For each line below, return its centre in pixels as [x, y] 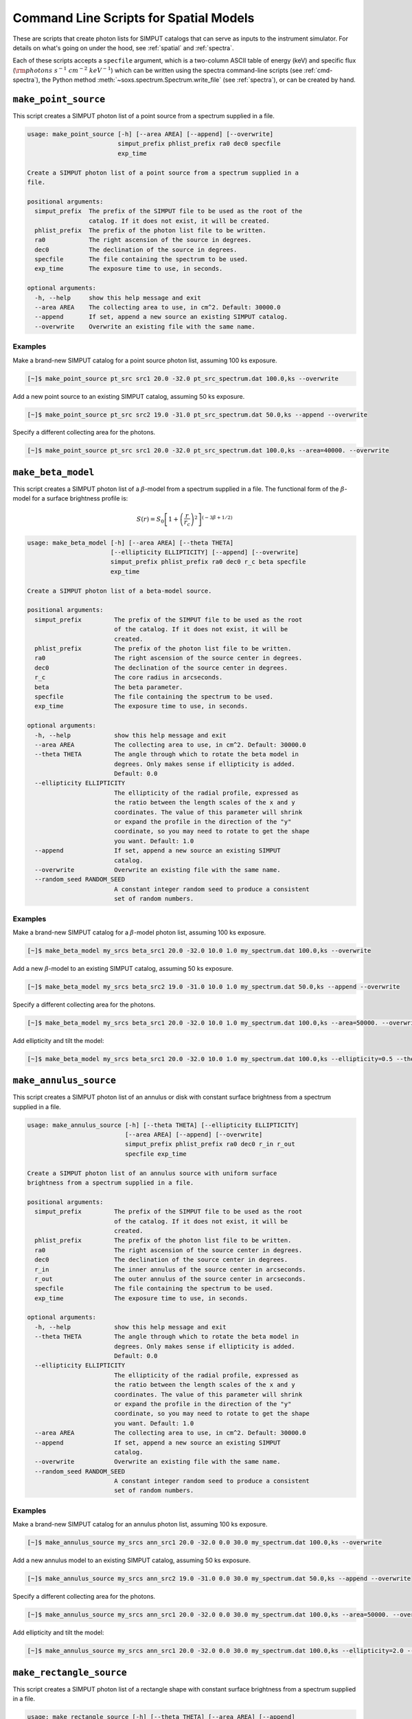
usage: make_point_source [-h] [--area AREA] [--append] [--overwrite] [150, 134]
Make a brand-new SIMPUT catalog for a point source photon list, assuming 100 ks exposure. [145, 360]
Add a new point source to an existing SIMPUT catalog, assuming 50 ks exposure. [129, 396]
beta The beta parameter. [109, 687]
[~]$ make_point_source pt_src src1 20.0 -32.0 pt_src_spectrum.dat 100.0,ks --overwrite [183, 379]
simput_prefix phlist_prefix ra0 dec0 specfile [199, 144]
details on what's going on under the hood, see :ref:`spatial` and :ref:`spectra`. [123, 47]
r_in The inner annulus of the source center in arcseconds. [170, 1269]
